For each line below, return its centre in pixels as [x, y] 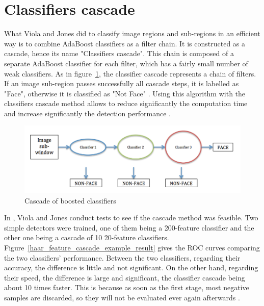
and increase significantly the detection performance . [87, 113]
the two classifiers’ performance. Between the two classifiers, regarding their [122, 257]
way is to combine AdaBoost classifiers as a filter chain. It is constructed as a [125, 43]
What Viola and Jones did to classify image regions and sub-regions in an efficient [132, 33]
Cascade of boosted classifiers [70, 200]
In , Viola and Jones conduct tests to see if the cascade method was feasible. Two [131, 218]
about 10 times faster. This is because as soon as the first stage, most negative [127, 287]
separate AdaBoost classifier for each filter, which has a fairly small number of [126, 63]
